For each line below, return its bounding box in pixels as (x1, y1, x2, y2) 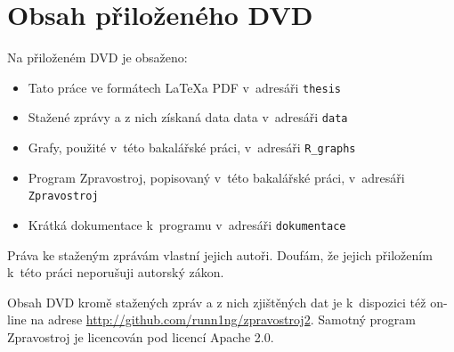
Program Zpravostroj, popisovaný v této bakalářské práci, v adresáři (28, 168, 405, 186)
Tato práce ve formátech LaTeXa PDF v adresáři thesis (28, 78, 341, 96)
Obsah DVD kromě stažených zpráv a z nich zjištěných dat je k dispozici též (7, 292, 426, 311)
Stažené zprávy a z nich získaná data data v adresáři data (28, 108, 348, 127)
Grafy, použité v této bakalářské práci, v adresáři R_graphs (28, 138, 356, 157)
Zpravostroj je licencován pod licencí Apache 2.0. (7, 327, 274, 346)
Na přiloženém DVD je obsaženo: (7, 48, 188, 67)
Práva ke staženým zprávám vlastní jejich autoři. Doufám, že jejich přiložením (7, 245, 433, 264)
